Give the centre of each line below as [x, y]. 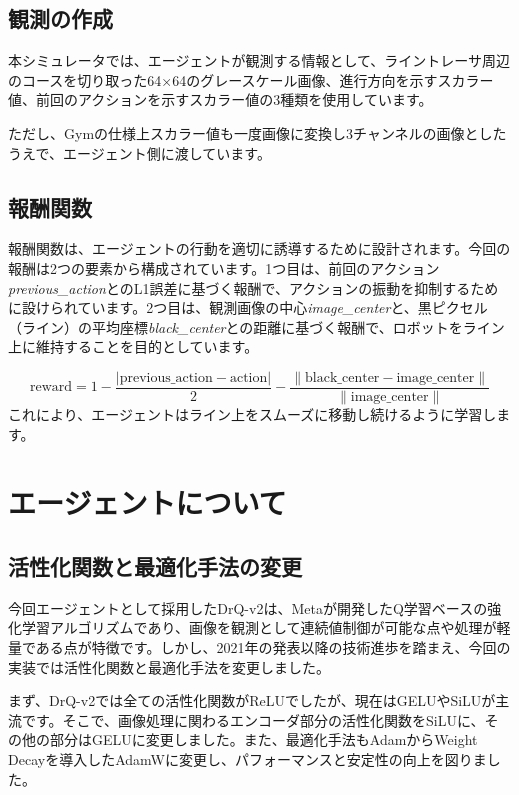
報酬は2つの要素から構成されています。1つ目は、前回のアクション [224, 267]
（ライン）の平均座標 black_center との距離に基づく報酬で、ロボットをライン [256, 326]
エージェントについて [147, 502]
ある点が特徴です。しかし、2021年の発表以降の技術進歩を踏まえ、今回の [273, 646]
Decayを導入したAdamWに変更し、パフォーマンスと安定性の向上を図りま [247, 758]
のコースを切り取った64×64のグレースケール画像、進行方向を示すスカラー [251, 79]
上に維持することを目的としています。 [133, 346]
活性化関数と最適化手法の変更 [155, 565]
